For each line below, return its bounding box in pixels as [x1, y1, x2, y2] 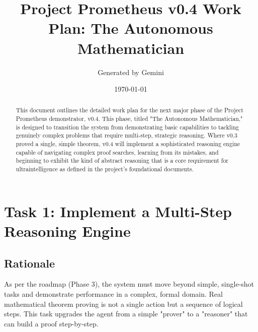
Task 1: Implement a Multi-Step [4, 201, 232, 221]
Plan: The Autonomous [48, 18, 213, 38]
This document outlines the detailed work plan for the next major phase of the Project [16, 106, 243, 114]
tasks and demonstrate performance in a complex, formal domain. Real [4, 288, 223, 299]
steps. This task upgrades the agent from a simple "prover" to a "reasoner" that [4, 308, 248, 319]
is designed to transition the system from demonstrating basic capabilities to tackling [16, 122, 239, 131]
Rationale [4, 255, 55, 271]
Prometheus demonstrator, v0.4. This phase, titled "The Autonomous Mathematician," [16, 114, 243, 123]
